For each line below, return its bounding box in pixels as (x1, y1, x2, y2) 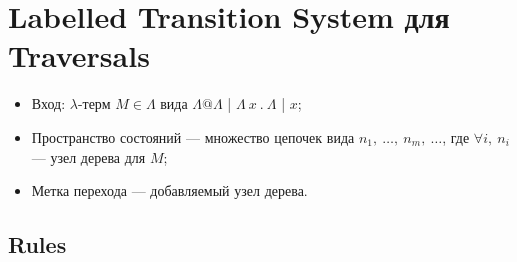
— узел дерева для (31, 146, 146, 167)
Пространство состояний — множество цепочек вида (31, 126, 355, 147)
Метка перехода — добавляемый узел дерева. (31, 180, 308, 201)
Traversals (8, 35, 150, 76)
